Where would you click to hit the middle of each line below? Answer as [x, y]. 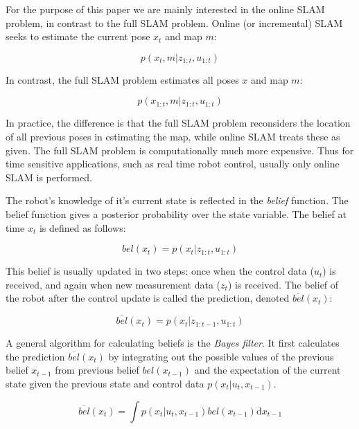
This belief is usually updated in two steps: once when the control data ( [160, 271]
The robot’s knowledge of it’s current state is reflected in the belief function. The [177, 200]
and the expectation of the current [268, 370]
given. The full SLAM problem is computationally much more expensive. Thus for [180, 150]
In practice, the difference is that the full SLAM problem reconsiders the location [178, 123]
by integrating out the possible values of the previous [221, 356]
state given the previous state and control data [105, 383]
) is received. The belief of [283, 284]
